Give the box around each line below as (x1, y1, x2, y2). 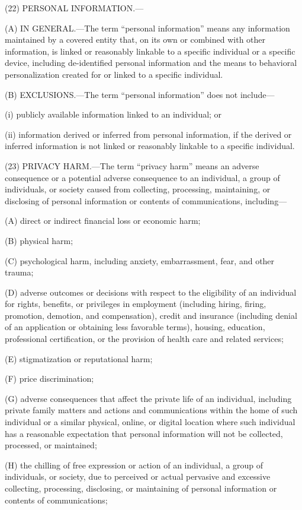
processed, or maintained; (5, 439, 97, 451)
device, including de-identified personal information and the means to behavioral (5, 56, 297, 69)
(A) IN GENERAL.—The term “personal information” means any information (5, 21, 290, 34)
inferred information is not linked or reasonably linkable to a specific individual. (5, 140, 295, 152)
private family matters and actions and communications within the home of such (5, 404, 298, 416)
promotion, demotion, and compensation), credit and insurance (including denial (5, 309, 297, 321)
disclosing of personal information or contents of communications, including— (5, 194, 287, 207)
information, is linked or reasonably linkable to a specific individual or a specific (5, 45, 295, 57)
